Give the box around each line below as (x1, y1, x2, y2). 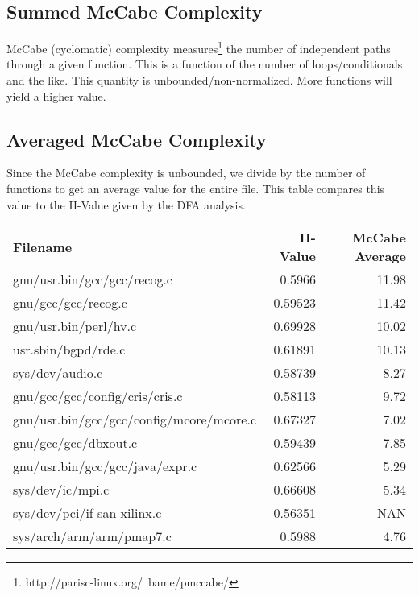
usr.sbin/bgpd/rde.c (13, 340, 126, 359)
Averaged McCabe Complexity (6, 126, 267, 151)
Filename (13, 237, 73, 256)
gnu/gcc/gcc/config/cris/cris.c (13, 387, 183, 406)
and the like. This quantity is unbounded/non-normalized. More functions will (6, 72, 392, 89)
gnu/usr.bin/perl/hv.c (13, 317, 137, 336)
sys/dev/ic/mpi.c (13, 480, 110, 499)
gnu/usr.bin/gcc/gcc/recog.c (13, 270, 172, 289)
